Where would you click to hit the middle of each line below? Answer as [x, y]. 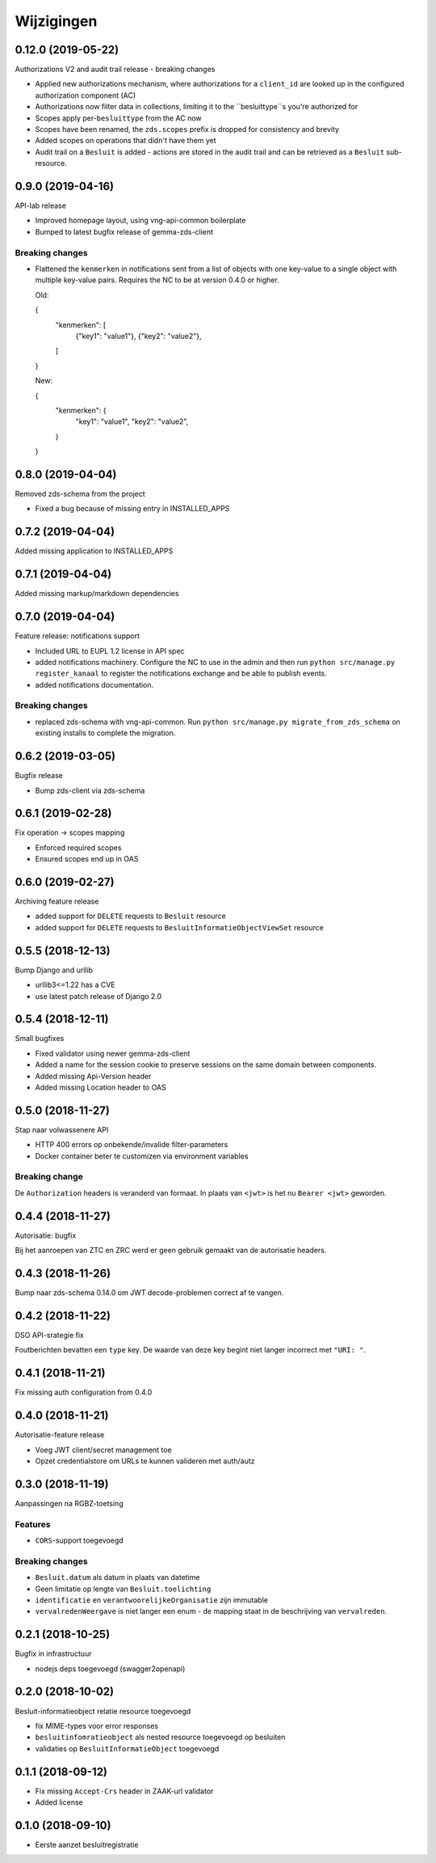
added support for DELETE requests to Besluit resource [130, 916]
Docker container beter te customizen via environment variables [142, 1156]
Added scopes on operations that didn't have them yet [126, 141]
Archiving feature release [57, 901]
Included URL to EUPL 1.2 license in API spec [110, 650]
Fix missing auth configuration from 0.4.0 [84, 1392]
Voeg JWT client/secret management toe [104, 1450]
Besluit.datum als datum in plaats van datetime [117, 1577]
